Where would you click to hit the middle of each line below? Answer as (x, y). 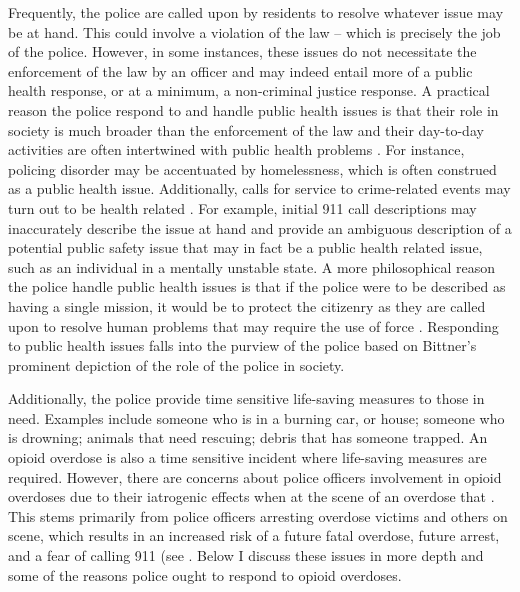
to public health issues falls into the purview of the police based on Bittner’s (242, 345)
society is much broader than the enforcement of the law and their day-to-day (246, 129)
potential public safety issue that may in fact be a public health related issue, (245, 247)
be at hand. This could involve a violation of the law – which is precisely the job (254, 31)
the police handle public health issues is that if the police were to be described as (257, 286)
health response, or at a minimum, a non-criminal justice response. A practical (249, 90)
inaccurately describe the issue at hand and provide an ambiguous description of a (260, 227)
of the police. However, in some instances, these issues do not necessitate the (242, 51)
